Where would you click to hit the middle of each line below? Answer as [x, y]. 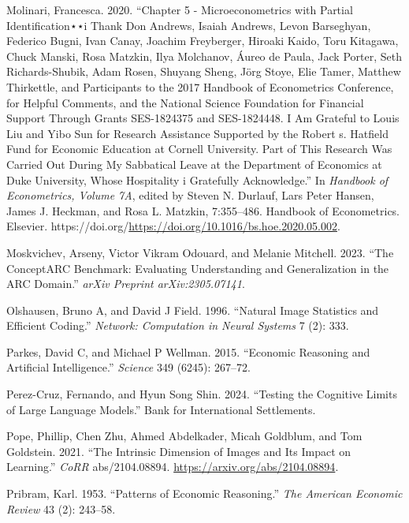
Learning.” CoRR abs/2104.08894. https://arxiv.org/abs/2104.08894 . [173, 467]
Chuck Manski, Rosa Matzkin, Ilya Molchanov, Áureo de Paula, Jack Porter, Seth [204, 56]
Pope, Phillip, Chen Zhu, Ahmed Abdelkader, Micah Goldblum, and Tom [184, 436]
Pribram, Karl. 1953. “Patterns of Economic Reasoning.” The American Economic [204, 493]
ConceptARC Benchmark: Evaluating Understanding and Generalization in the [198, 268]
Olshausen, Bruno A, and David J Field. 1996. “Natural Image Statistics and [193, 310]
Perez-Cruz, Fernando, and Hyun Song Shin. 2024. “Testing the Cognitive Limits [202, 394]
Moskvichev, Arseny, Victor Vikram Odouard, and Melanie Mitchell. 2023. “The [200, 252]
